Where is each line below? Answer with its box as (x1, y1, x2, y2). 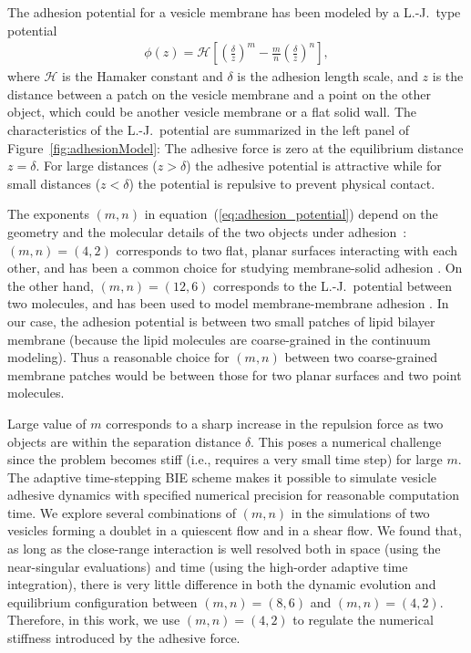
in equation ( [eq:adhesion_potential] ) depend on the (144, 204, 438, 223)
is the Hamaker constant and (62, 67, 223, 86)
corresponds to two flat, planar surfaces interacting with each (116, 240, 458, 259)
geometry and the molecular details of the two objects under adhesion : (7, 222, 407, 241)
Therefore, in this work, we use (7, 610, 180, 629)
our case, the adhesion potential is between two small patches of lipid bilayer (7, 311, 435, 330)
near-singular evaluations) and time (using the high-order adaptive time (7, 556, 408, 575)
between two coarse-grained (284, 347, 438, 367)
